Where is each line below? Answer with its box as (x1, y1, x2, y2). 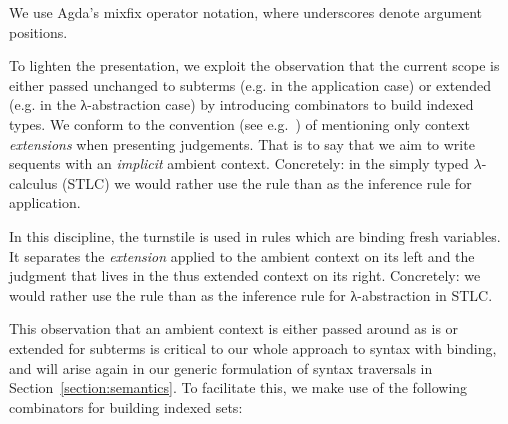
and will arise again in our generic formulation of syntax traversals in (9, 357, 433, 378)
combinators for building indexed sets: (9, 396, 243, 417)
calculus (9, 172, 58, 193)
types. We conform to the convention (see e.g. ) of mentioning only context (9, 113, 471, 134)
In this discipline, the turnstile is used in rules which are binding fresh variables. (9, 225, 501, 246)
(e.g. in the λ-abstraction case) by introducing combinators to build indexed (9, 94, 474, 115)
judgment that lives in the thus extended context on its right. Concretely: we (9, 265, 481, 286)
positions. (9, 21, 68, 42)
